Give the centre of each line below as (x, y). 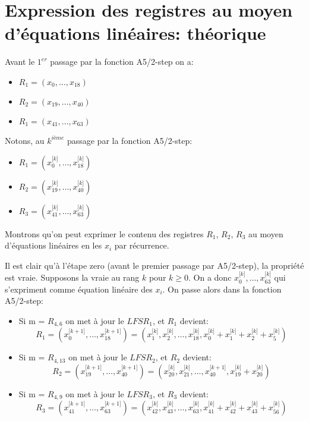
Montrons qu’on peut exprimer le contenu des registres (104, 233)
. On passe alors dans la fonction (222, 289)
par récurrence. (142, 245)
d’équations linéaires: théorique (135, 33)
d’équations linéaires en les (53, 245)
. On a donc (210, 277)
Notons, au (25, 140)
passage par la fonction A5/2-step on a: (122, 62)
